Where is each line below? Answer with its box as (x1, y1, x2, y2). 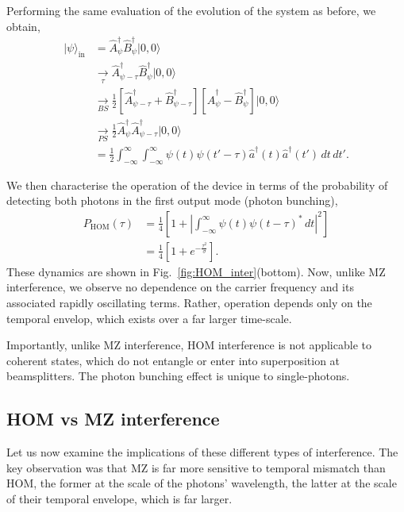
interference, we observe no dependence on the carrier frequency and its (6, 279, 354, 295)
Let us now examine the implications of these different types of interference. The (6, 444, 398, 460)
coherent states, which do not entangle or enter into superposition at (6, 352, 341, 368)
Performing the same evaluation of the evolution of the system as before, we (6, 2, 376, 18)
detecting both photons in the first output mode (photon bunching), (6, 192, 338, 209)
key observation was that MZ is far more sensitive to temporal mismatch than (6, 459, 386, 475)
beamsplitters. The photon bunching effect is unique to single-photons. (6, 368, 350, 384)
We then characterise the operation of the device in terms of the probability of (6, 176, 388, 193)
